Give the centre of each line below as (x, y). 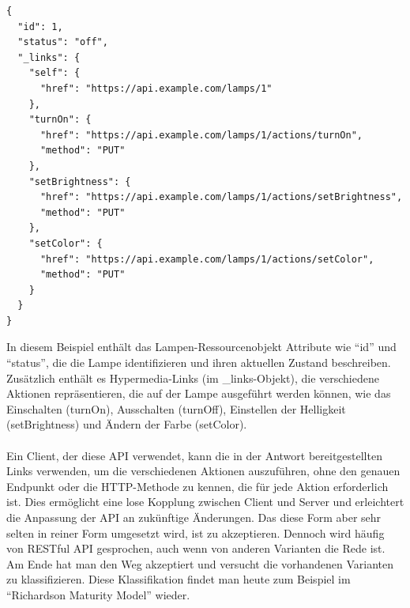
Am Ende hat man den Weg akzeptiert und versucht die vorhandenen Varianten (200, 563)
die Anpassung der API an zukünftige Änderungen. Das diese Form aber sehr (194, 517)
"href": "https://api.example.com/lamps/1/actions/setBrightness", (221, 197)
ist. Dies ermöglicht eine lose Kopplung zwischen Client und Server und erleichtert (205, 502)
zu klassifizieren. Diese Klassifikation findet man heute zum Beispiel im (179, 579)
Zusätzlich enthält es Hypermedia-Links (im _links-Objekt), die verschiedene (193, 378)
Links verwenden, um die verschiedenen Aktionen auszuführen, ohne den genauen (203, 471)
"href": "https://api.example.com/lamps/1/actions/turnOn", (201, 135)
